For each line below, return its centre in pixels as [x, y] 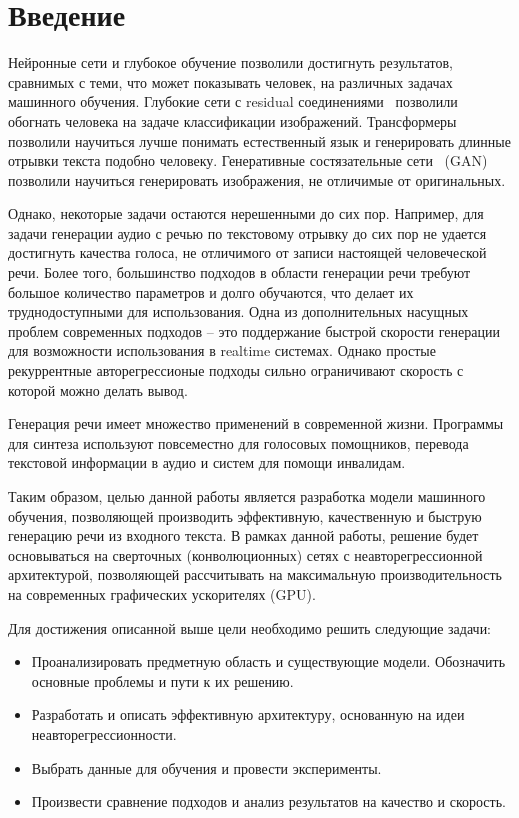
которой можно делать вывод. [98, 389]
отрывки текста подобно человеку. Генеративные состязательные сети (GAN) [248, 160]
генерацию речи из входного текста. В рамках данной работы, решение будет [243, 535]
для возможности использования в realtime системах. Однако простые [222, 350]
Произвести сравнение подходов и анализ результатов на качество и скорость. [268, 801]
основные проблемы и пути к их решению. [162, 680]
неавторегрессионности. [104, 733]
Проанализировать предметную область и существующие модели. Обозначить [268, 661]
